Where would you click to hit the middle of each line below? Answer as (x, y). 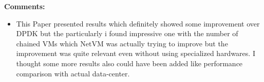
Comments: (25, 6)
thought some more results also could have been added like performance (129, 63)
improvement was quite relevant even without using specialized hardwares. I (136, 53)
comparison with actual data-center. (73, 73)
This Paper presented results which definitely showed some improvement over (138, 23)
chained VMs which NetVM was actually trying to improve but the (122, 43)
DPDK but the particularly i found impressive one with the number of (127, 33)
